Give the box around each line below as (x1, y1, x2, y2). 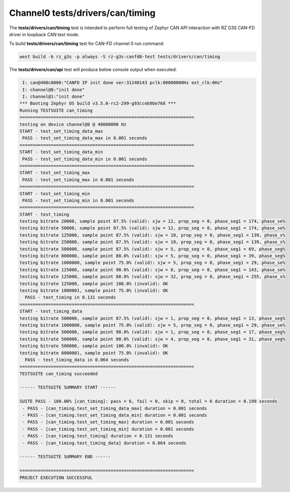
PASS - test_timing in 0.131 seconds (25, 295, 116, 300)
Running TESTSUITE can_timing (19, 107, 93, 113)
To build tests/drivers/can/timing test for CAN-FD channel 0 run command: (9, 41, 165, 47)
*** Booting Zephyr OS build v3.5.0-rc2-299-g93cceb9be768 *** (19, 100, 176, 106)
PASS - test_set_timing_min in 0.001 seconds (22, 197, 134, 203)
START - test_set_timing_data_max (19, 129, 103, 134)
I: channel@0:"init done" (22, 87, 85, 93)
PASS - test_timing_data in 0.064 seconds (25, 357, 129, 362)
